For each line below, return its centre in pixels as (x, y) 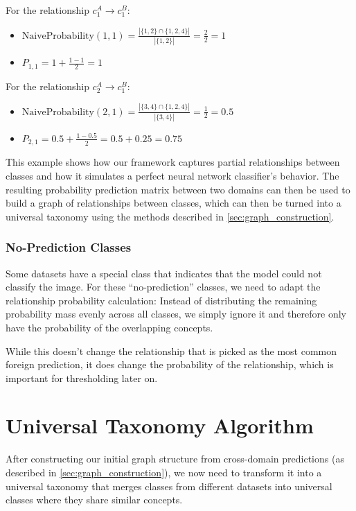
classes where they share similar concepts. (94, 500)
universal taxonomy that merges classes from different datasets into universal (169, 486)
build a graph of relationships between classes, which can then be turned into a (173, 203)
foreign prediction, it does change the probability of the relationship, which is (170, 364)
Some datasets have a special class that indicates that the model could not (164, 273)
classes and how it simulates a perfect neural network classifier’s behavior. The (172, 175)
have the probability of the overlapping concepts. (109, 327)
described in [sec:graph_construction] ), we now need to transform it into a (164, 472)
